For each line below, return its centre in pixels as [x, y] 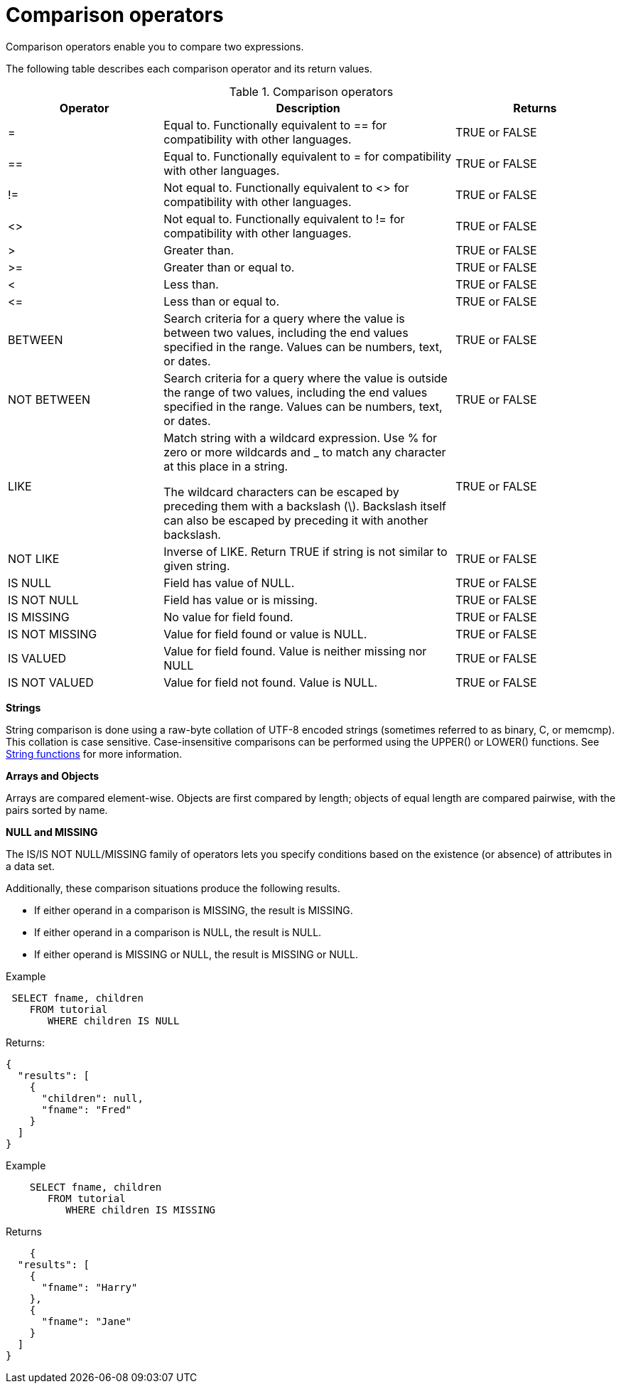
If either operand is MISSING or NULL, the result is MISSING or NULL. [196, 954]
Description [308, 108]
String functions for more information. [94, 754]
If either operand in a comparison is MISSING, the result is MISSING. [194, 910]
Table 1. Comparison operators [311, 91]
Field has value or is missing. [241, 600]
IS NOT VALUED [51, 682]
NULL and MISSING [52, 832]
